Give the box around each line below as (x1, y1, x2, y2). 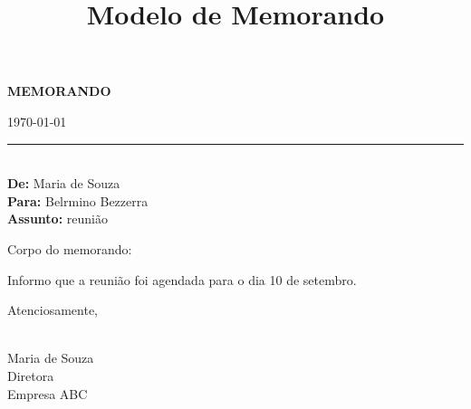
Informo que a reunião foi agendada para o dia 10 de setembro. (7, 270, 357, 289)
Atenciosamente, (7, 300, 99, 319)
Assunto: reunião (7, 209, 108, 228)
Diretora (7, 366, 54, 385)
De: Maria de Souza (7, 174, 120, 193)
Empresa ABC (7, 384, 88, 403)
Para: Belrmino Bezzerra (7, 191, 149, 210)
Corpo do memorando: (7, 239, 132, 258)
